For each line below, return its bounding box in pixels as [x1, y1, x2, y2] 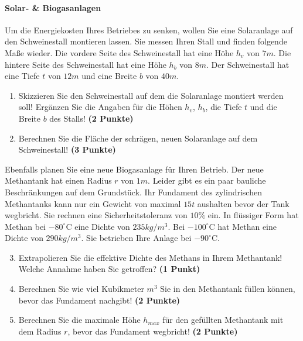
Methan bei [5, 220, 46, 232]
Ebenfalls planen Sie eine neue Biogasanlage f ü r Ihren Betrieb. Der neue [5, 163, 264, 175]
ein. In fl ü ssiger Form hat [207, 209, 299, 221]
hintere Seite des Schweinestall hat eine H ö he [5, 58, 166, 70]
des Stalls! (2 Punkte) [49, 112, 134, 124]
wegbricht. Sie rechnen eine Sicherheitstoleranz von [5, 209, 188, 221]
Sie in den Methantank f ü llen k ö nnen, [160, 283, 295, 295]
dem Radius [18, 325, 62, 337]
